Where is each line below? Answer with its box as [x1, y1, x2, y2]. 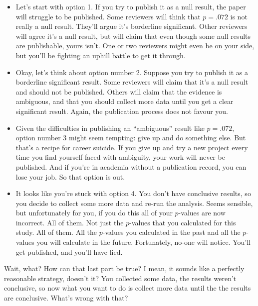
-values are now [178, 207, 226, 218]
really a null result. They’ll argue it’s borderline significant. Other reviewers [15, 21, 248, 31]
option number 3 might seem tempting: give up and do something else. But [15, 132, 246, 143]
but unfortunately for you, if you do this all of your [15, 207, 173, 218]
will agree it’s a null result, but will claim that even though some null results [15, 30, 251, 41]
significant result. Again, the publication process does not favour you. [15, 105, 229, 116]
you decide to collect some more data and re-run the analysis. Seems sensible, [15, 198, 253, 208]
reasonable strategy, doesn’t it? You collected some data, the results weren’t [4, 273, 237, 283]
